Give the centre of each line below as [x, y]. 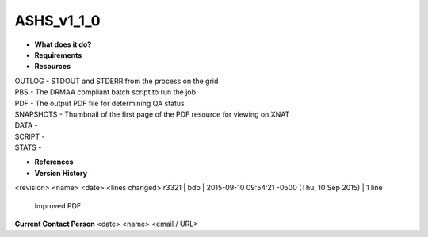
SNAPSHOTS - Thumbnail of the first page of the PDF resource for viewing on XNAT [152, 114]
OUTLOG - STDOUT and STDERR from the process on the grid [117, 81]
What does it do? [63, 44]
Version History [61, 173]
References [54, 162]
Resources [53, 67]
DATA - [26, 125]
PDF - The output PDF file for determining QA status [100, 103]
